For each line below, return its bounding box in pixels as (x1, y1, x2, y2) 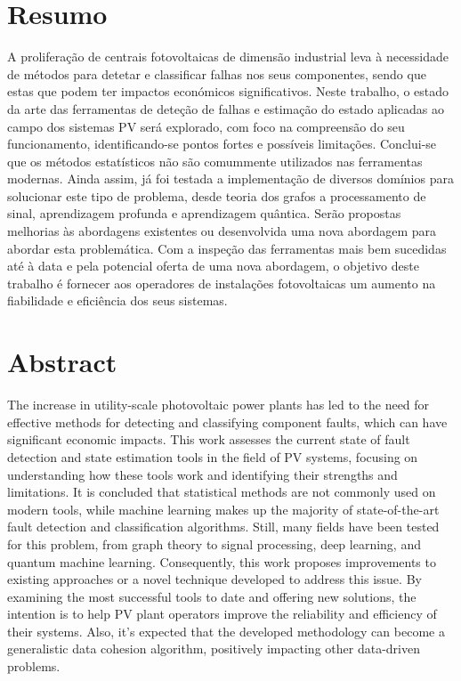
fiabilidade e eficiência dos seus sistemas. (7, 291, 228, 310)
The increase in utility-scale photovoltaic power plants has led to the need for (7, 395, 430, 414)
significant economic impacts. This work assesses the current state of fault (7, 430, 410, 449)
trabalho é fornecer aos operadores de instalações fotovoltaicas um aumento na (7, 273, 436, 292)
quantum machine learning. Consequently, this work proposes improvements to (7, 552, 436, 571)
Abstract (7, 344, 117, 380)
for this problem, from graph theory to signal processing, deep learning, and (7, 534, 421, 553)
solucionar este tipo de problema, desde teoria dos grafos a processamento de (7, 186, 426, 205)
